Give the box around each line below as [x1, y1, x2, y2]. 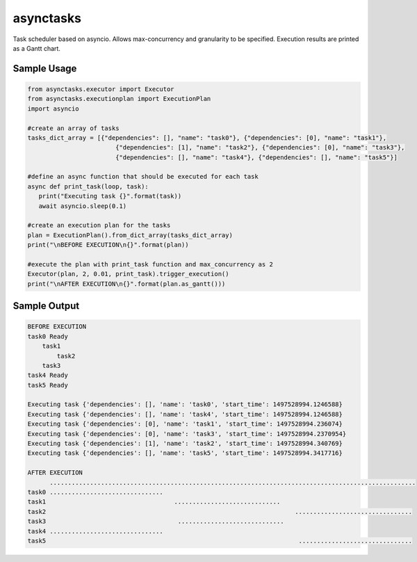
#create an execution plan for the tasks [27, 221, 171, 230]
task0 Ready [27, 332, 69, 340]
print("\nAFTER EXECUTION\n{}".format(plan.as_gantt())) [27, 280, 226, 288]
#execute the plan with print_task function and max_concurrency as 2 [27, 260, 274, 268]
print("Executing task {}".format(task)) [38, 192, 182, 200]
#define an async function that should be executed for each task [27, 172, 259, 181]
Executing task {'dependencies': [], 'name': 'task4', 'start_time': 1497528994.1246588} [27, 410, 343, 418]
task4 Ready [27, 371, 69, 379]
